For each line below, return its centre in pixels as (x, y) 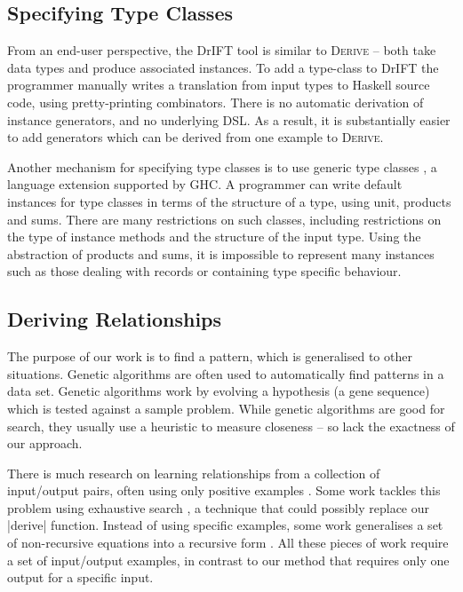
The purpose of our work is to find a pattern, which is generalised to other (210, 356)
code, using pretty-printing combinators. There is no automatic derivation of (216, 102)
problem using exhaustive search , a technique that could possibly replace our (218, 507)
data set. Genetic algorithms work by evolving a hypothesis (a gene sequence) (219, 391)
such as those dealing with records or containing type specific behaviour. (204, 271)
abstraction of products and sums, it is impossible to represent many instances (221, 253)
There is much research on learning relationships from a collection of (194, 473)
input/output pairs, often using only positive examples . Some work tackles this (224, 490)
